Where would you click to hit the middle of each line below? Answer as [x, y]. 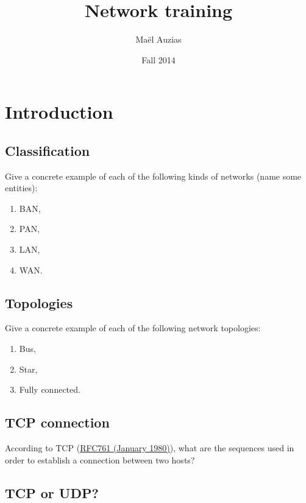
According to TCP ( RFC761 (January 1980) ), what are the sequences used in [150, 448]
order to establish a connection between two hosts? [100, 459]
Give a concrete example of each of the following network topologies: [133, 328]
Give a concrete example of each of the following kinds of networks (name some [153, 176]
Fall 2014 [158, 59]
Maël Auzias [158, 39]
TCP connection [57, 422]
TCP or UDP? [52, 492]
